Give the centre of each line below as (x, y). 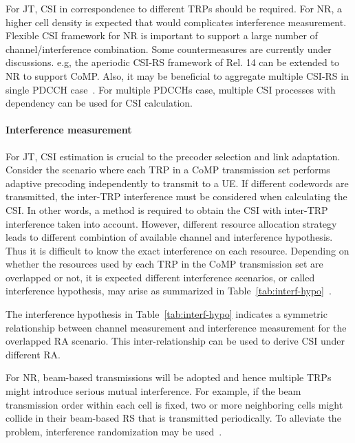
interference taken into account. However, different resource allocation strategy (171, 223)
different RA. (33, 354)
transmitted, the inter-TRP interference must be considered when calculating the (176, 196)
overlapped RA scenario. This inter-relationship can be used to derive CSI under (175, 341)
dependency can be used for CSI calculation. (99, 103)
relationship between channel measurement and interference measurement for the (176, 327)
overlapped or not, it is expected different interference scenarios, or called (160, 277)
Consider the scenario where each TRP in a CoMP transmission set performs (168, 170)
